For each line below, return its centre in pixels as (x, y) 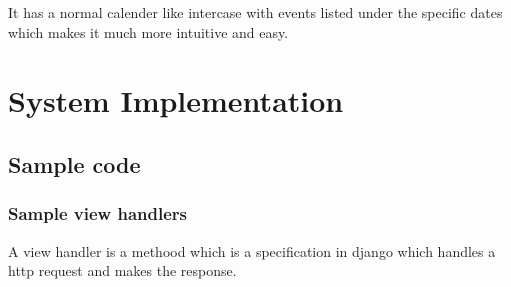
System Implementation (176, 100)
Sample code (74, 163)
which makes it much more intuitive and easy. (148, 31)
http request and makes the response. (122, 270)
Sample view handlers (97, 213)
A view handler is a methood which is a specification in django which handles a (252, 250)
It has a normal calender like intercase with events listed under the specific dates (255, 12)
